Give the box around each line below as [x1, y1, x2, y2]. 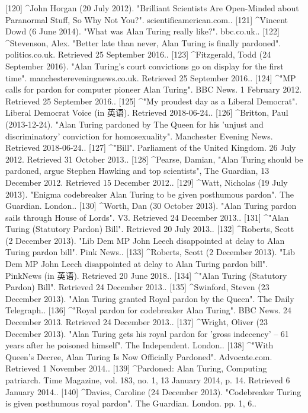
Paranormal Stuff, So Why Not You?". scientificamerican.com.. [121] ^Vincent [5, 13, 288, 26]
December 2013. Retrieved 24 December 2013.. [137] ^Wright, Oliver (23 [5, 316, 268, 328]
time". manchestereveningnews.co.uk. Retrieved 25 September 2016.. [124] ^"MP [5, 71, 296, 84]
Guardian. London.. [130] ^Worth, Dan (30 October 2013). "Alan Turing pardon [5, 199, 297, 212]
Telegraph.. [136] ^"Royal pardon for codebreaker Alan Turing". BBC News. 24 [5, 304, 292, 316]
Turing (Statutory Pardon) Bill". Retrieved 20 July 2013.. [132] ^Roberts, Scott [5, 223, 294, 235]
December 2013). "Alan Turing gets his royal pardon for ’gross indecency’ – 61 [5, 327, 289, 339]
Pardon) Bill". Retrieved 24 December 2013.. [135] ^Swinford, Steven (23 [5, 281, 269, 293]
